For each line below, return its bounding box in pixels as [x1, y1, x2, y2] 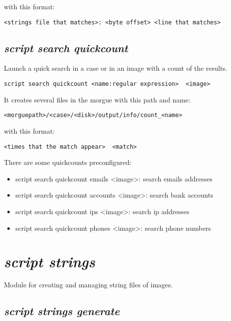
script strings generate [4, 303, 120, 319]
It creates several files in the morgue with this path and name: [4, 94, 190, 104]
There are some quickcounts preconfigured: [4, 157, 132, 167]
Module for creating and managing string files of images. [4, 280, 173, 290]
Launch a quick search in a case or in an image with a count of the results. [4, 63, 228, 73]
